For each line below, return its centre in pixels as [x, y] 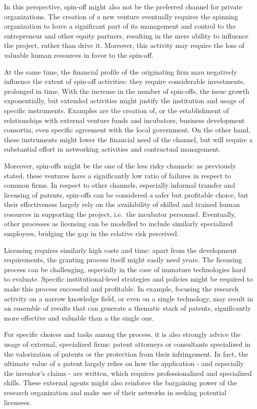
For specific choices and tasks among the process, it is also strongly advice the [122, 334]
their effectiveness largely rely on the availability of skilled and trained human [122, 204]
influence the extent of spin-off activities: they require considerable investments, [125, 81]
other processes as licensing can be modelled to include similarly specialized [119, 224]
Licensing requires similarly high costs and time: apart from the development [121, 250]
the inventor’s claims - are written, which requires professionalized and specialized [128, 373]
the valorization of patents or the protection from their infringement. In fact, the [126, 353]
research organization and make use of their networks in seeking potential [115, 392]
